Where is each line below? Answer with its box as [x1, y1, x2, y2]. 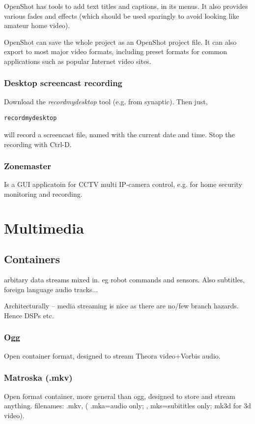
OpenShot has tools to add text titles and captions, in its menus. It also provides [4, 1, 248, 11]
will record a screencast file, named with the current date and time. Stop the [4, 129, 235, 139]
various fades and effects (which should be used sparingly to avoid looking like [4, 10, 239, 21]
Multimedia [4, 217, 84, 238]
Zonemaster [4, 160, 51, 172]
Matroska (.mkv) [4, 371, 73, 384]
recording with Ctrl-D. [4, 139, 72, 149]
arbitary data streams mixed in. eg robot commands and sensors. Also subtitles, [4, 274, 245, 285]
